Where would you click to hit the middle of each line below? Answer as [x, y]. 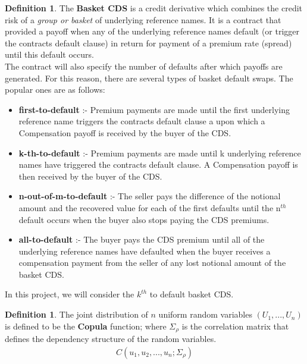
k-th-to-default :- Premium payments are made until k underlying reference [160, 153]
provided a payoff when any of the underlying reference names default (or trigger [152, 31]
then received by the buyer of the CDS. [90, 176]
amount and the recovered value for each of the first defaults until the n [150, 207]
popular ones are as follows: [55, 90]
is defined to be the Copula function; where [86, 326]
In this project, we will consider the [70, 294]
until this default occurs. [49, 54]
